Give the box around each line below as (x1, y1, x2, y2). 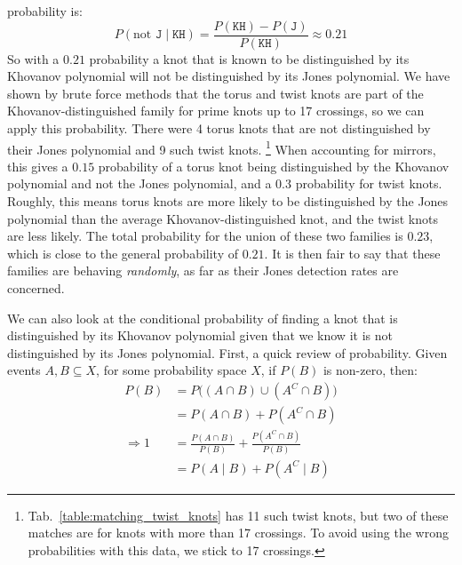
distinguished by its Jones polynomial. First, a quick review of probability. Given (7, 343, 448, 362)
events (7, 361, 41, 379)
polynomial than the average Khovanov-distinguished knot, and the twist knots (7, 209, 438, 227)
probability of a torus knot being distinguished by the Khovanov (98, 156, 450, 175)
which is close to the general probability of (7, 243, 239, 262)
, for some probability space (96, 361, 247, 379)
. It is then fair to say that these (264, 243, 441, 262)
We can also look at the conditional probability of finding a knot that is (7, 308, 398, 327)
